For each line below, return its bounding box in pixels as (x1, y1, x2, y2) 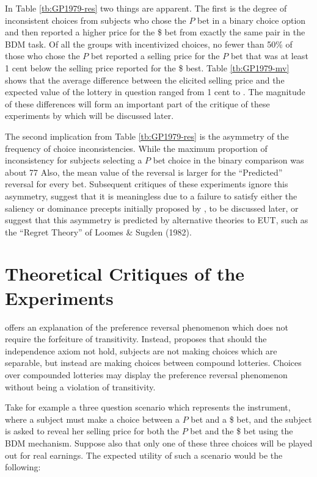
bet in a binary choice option (197, 13, 306, 26)
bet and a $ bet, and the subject (191, 412, 312, 425)
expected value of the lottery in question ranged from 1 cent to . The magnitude (5, 85, 305, 98)
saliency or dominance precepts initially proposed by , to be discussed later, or (5, 201, 299, 214)
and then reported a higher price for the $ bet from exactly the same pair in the (5, 26, 305, 38)
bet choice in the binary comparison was (153, 154, 304, 167)
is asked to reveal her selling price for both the (5, 425, 180, 437)
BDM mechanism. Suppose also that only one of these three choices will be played (5, 436, 313, 449)
